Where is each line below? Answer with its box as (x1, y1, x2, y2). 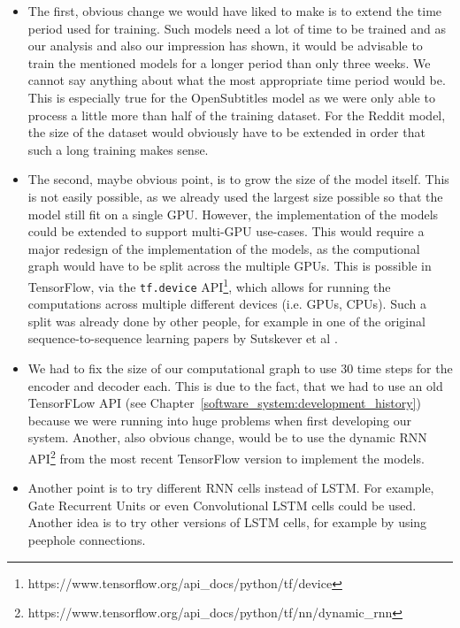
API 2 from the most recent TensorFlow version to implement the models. (27, 446, 425, 467)
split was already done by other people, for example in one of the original (27, 311, 425, 330)
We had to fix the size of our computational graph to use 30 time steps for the (27, 359, 453, 377)
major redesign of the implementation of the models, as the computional (27, 239, 420, 257)
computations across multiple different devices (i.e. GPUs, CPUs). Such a (27, 295, 426, 313)
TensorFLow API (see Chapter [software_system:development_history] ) (27, 394, 421, 412)
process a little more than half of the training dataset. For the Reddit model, (27, 105, 446, 124)
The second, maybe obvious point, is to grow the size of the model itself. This (27, 170, 449, 188)
